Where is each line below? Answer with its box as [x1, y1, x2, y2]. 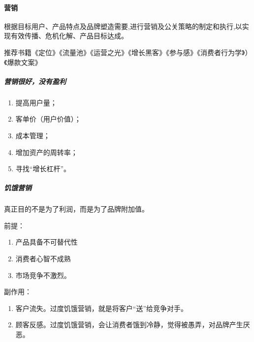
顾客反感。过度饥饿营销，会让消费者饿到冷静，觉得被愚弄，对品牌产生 [15, 319, 243, 330]
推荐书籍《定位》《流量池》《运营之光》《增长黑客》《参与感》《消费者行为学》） [4, 47, 252, 57]
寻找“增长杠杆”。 [15, 163, 71, 174]
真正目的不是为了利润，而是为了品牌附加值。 [4, 204, 149, 214]
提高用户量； [15, 97, 57, 107]
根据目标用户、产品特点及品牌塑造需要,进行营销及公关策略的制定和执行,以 [4, 21, 242, 31]
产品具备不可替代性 [15, 237, 78, 247]
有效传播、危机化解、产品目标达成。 [10, 31, 128, 41]
